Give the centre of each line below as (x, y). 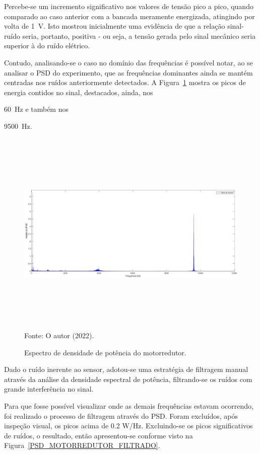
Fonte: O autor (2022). (59, 335)
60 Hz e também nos (36, 109)
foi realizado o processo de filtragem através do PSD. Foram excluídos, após (121, 415)
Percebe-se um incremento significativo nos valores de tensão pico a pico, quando (129, 6)
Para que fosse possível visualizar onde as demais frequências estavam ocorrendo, (129, 406)
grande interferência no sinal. (49, 389)
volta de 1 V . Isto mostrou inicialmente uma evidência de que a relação (115, 26)
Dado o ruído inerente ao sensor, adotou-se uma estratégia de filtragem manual (126, 369)
